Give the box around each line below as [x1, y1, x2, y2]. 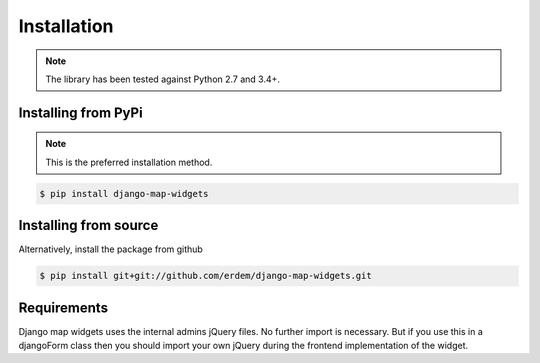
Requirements [18, 299, 109, 316]
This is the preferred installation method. [45, 156, 213, 168]
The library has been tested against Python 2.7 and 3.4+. [45, 73, 280, 85]
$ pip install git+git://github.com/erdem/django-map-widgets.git [39, 270, 372, 282]
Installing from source [18, 217, 159, 234]
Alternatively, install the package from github [18, 243, 204, 255]
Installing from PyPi [18, 104, 144, 121]
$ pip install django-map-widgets [39, 188, 209, 199]
